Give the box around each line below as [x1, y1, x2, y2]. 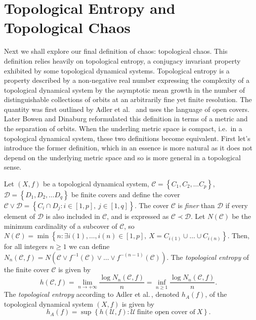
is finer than [177, 200, 215, 211]
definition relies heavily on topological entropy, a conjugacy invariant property [4, 55, 241, 66]
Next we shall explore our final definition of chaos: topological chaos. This [4, 46, 228, 56]
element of [4, 211, 35, 221]
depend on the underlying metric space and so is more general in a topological [4, 152, 241, 162]
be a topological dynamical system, [43, 178, 149, 189]
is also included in [45, 211, 100, 221]
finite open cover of [137, 309, 196, 316]
